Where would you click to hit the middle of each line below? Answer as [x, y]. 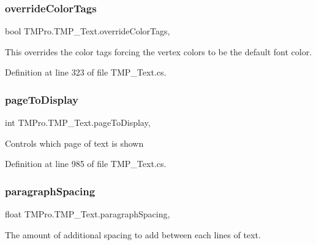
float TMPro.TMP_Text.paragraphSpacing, [88, 214]
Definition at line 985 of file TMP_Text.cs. [86, 164]
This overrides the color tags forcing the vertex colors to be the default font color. [159, 51]
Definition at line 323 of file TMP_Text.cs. [86, 72]
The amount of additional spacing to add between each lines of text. [133, 234]
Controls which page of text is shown [74, 143]
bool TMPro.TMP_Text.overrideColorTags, [88, 31]
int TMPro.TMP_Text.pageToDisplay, [78, 122]
